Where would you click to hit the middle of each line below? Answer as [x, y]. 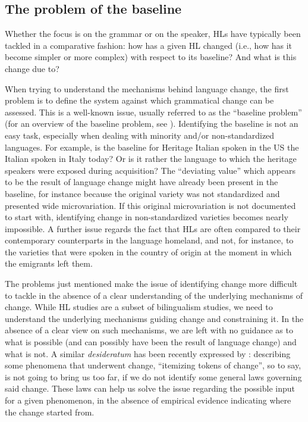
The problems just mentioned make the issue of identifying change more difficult [151, 284]
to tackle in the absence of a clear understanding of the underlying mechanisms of [154, 295]
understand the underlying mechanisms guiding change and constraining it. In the [154, 318]
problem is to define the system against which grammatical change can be [139, 100]
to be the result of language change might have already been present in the [142, 182]
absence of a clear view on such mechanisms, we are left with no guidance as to [149, 330]
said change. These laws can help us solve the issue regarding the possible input [150, 388]
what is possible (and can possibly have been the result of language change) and [151, 342]
